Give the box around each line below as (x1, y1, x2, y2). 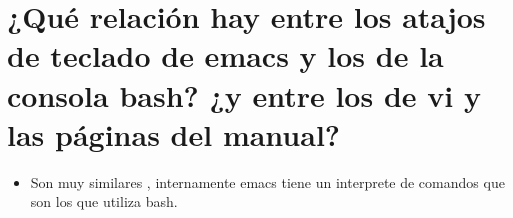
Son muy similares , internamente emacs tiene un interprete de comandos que (30, 171, 505, 192)
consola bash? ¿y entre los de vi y (7, 74, 481, 115)
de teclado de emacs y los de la (7, 35, 444, 76)
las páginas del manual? (7, 113, 341, 154)
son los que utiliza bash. (30, 191, 178, 212)
